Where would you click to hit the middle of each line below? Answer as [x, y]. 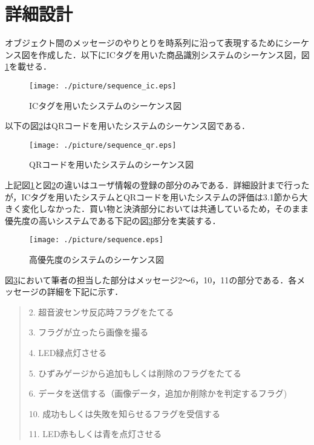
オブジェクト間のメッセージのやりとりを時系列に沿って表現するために [145, 43]
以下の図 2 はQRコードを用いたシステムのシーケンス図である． [127, 126]
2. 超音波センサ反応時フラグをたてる [101, 311]
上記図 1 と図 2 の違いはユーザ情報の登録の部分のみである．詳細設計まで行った [157, 185]
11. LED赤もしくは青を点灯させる [95, 434]
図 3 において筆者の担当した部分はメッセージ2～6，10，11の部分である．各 [151, 279]
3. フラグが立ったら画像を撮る [89, 332]
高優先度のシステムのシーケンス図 [96, 259]
